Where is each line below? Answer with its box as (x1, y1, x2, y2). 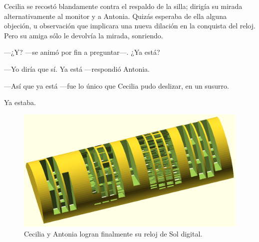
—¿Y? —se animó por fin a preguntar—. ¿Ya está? (4, 47, 160, 57)
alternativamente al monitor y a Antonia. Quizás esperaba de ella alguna (4, 10, 227, 21)
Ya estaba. (4, 97, 36, 108)
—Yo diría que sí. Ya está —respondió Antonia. (4, 63, 150, 74)
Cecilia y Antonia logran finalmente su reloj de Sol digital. (24, 228, 203, 239)
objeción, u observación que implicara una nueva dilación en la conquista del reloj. (4, 20, 256, 31)
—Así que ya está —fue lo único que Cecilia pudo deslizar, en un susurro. (4, 80, 229, 91)
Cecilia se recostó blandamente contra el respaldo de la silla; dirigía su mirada (4, 1, 243, 11)
